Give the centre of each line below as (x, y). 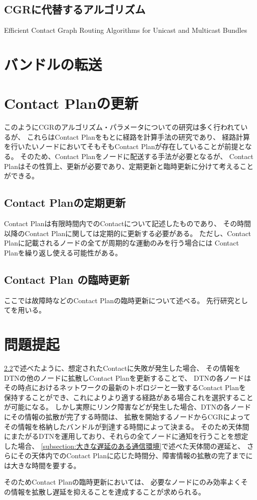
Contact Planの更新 (71, 103)
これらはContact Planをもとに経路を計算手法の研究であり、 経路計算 (138, 136)
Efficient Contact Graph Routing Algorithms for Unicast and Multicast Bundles (126, 30)
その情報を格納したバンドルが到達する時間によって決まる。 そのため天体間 (127, 426)
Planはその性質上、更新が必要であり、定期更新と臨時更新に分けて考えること (129, 166)
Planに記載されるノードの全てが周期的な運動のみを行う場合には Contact (122, 243)
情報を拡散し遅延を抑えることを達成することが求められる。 (108, 492)
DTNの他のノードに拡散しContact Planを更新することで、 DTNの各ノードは (128, 377)
